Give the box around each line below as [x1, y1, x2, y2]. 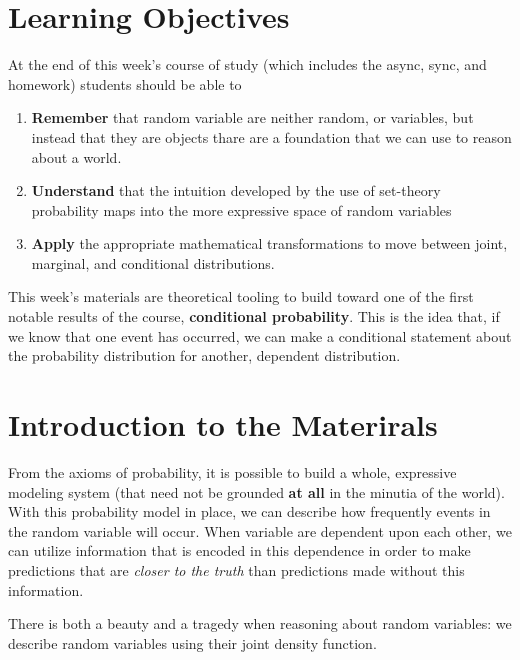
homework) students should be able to [8, 73, 242, 94]
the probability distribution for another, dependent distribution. [8, 345, 401, 366]
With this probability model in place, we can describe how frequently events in [8, 501, 491, 522]
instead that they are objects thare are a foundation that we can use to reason [31, 126, 512, 147]
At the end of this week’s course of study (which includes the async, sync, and [8, 54, 487, 75]
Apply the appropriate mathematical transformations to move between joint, [31, 233, 508, 254]
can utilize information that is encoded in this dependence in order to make [8, 540, 471, 561]
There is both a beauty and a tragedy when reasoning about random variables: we [8, 613, 512, 634]
